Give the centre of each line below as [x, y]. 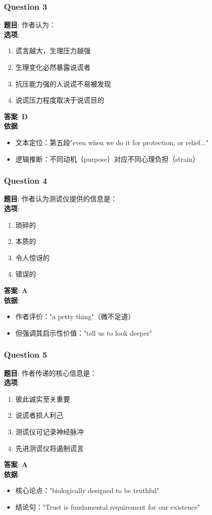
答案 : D [16, 116]
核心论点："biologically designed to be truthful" [87, 490]
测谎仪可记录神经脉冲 [49, 431]
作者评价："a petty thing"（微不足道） [75, 316]
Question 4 [26, 181]
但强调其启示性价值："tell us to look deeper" [84, 333]
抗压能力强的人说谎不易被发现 [63, 83]
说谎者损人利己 [39, 415]
